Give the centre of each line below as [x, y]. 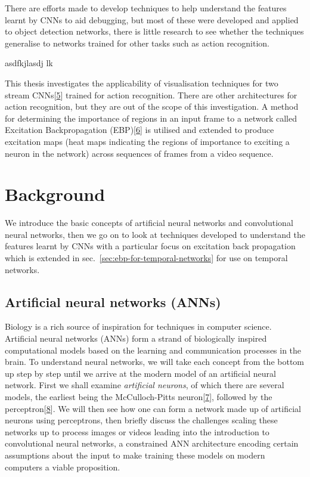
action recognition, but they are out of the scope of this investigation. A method [152, 106]
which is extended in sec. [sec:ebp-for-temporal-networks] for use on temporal [146, 258]
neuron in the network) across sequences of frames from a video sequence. [139, 153]
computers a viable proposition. [63, 467]
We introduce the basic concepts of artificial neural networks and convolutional [149, 223]
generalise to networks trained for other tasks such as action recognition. [137, 43]
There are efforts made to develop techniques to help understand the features [146, 8]
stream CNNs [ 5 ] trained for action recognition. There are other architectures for [151, 95]
